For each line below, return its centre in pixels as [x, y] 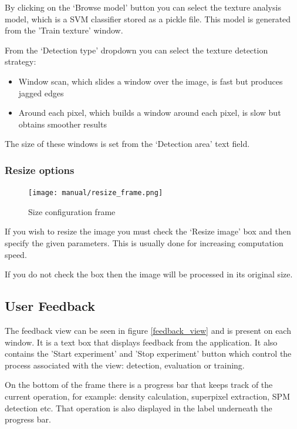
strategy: [21, 61]
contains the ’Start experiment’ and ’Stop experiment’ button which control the [148, 353]
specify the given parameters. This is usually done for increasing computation [144, 243]
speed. [16, 254]
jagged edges [41, 93]
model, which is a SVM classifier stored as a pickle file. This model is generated [148, 19]
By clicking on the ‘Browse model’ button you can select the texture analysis [143, 7]
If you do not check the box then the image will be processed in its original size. [149, 274]
